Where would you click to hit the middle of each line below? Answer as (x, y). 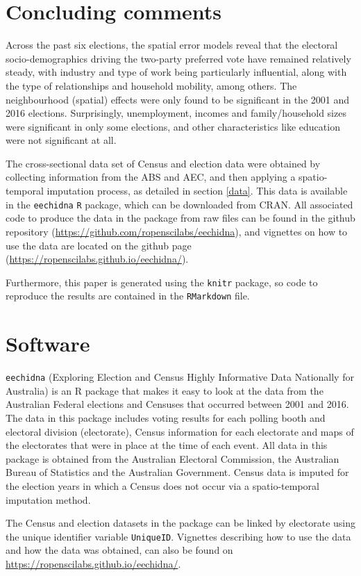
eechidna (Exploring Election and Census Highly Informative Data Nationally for (180, 377)
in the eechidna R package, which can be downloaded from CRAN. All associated (179, 204)
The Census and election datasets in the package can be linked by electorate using (180, 523)
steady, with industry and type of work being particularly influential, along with (176, 72)
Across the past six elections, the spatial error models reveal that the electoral (172, 45)
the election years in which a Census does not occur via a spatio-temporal (162, 485)
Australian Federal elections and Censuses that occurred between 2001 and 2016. (177, 404)
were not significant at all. (61, 140)
